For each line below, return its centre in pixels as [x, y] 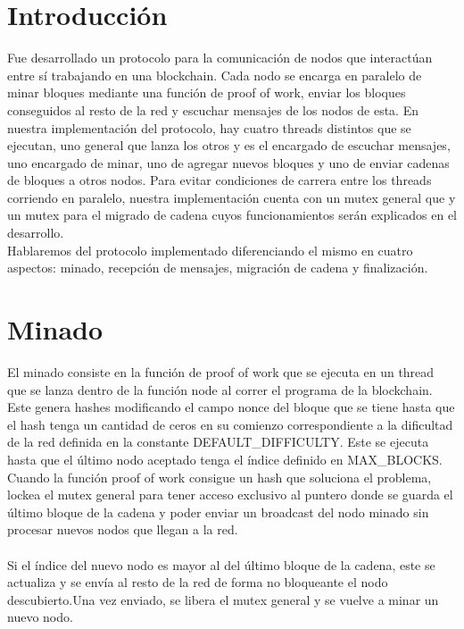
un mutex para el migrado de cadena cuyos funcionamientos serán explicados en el [232, 215]
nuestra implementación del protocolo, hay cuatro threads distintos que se [209, 127]
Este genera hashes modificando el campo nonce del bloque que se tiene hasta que [231, 407]
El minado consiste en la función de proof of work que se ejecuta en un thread [221, 371]
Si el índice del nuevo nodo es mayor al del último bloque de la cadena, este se [221, 564]
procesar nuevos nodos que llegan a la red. [123, 529]
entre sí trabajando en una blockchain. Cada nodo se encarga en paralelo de [215, 75]
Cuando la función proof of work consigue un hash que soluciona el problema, [220, 477]
